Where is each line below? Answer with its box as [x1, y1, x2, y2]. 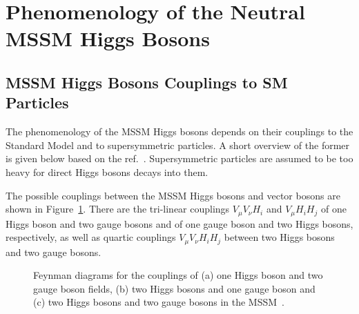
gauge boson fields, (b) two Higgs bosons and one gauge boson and [33, 281, 316, 295]
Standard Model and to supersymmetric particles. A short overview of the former [6, 137, 350, 152]
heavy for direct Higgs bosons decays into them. [6, 164, 208, 179]
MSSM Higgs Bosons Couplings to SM [6, 71, 288, 92]
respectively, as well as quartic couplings [6, 230, 176, 244]
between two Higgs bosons [224, 230, 335, 244]
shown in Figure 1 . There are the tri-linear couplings [6, 202, 230, 216]
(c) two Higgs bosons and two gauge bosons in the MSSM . [33, 295, 284, 309]
